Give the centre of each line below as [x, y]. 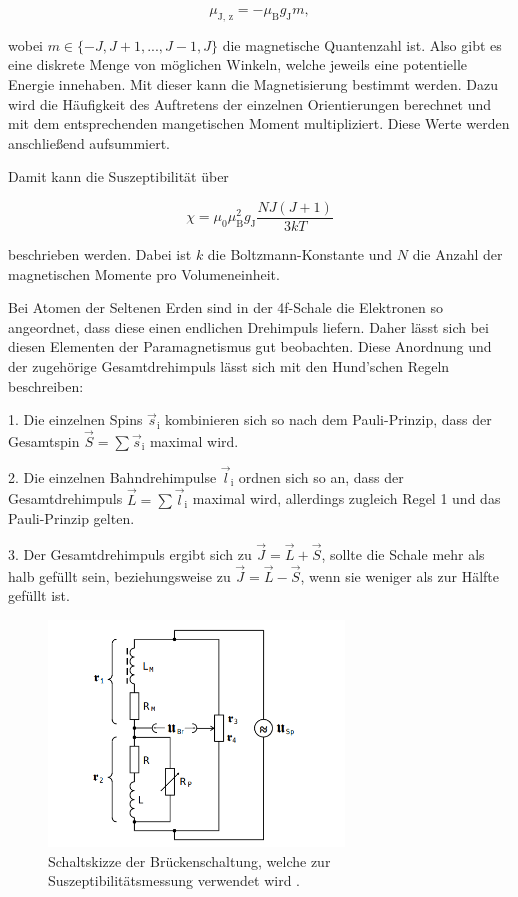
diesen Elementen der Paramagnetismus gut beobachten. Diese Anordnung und [250, 346]
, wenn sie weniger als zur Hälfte [400, 575]
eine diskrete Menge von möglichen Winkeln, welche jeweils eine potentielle [238, 64]
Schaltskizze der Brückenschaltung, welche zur [189, 860]
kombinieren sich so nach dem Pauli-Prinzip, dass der [328, 419]
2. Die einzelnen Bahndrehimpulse [112, 476]
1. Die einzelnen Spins [75, 419]
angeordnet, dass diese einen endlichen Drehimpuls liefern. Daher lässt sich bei [248, 326]
